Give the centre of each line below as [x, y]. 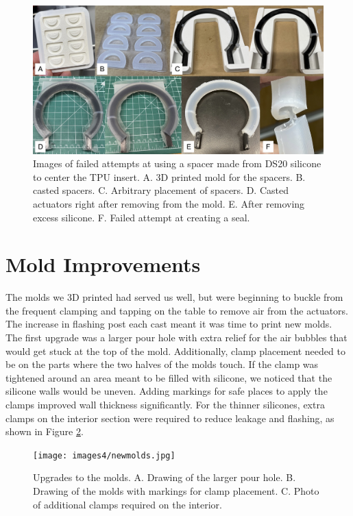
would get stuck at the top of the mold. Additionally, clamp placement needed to [175, 351]
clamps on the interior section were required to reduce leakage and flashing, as [170, 418]
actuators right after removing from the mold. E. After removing [169, 203]
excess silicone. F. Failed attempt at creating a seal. [142, 217]
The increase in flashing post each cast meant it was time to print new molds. [169, 324]
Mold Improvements [103, 264]
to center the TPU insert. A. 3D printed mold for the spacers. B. [169, 176]
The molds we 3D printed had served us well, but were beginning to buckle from [174, 297]
